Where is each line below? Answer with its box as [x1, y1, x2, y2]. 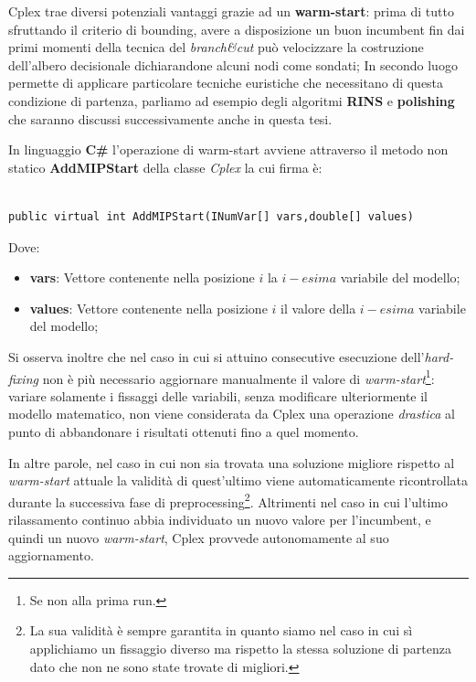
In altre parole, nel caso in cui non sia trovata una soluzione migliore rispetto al [8, 453, 455, 472]
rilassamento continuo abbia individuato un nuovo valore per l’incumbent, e [8, 509, 431, 528]
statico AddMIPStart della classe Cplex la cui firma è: [8, 157, 323, 176]
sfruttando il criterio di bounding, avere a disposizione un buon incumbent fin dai [8, 19, 465, 38]
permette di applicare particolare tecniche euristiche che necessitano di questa [8, 73, 444, 92]
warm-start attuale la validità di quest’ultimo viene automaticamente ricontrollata [8, 471, 469, 490]
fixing [8, 368, 38, 388]
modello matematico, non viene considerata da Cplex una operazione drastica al [8, 404, 455, 423]
